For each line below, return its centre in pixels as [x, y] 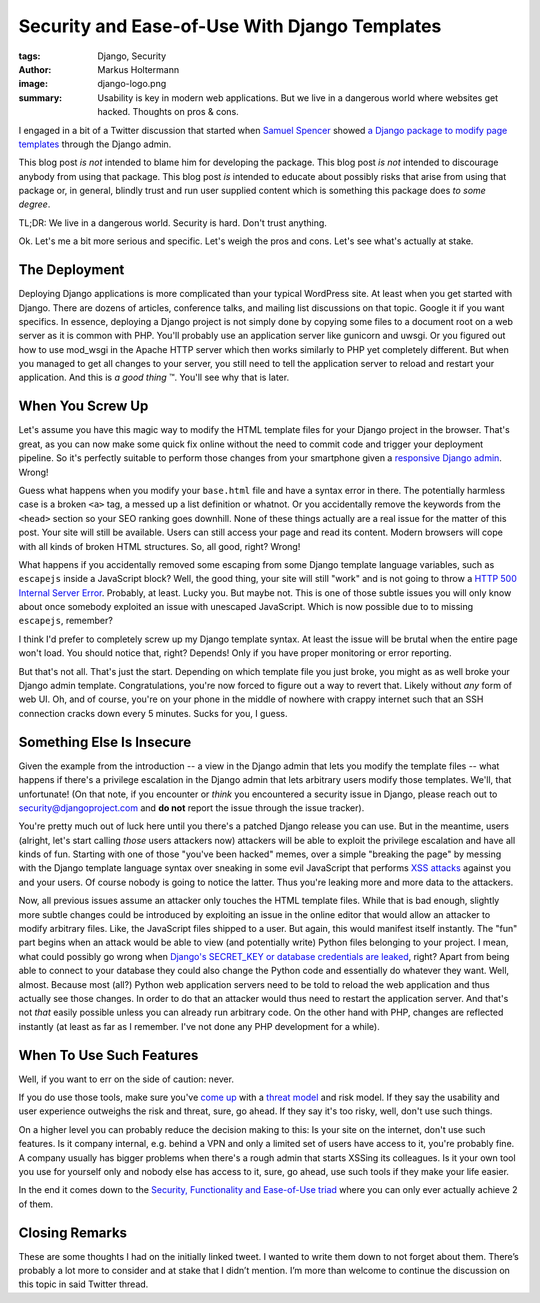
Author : [35, 69]
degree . [34, 204]
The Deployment [71, 270]
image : [33, 84]
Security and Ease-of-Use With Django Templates [230, 26]
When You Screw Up [83, 406]
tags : [29, 56]
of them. [36, 1204]
